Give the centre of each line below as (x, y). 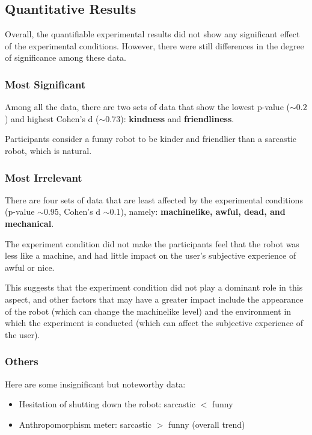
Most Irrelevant (44, 177)
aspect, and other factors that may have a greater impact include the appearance (154, 299)
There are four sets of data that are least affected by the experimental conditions (154, 199)
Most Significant (45, 84)
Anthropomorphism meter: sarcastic (85, 424)
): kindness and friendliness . (177, 118)
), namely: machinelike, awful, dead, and (203, 211)
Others (22, 361)
